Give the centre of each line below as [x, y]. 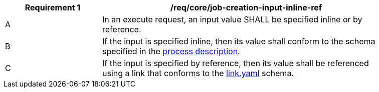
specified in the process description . [171, 51]
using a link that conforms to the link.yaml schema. [198, 73]
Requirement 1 [53, 7]
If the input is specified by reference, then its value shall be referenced [236, 63]
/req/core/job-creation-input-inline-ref [246, 7]
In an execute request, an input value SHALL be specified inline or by [232, 19]
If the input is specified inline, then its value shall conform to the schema [239, 41]
